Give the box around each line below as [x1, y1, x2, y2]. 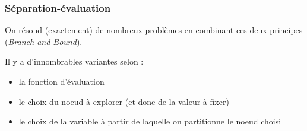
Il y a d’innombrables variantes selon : [5, 55, 144, 68]
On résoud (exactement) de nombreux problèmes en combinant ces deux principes [5, 24, 303, 36]
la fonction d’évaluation [18, 75, 105, 87]
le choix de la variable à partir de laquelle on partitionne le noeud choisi [18, 115, 281, 127]
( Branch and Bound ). [5, 35, 83, 47]
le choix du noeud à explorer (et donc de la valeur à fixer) [18, 95, 229, 107]
